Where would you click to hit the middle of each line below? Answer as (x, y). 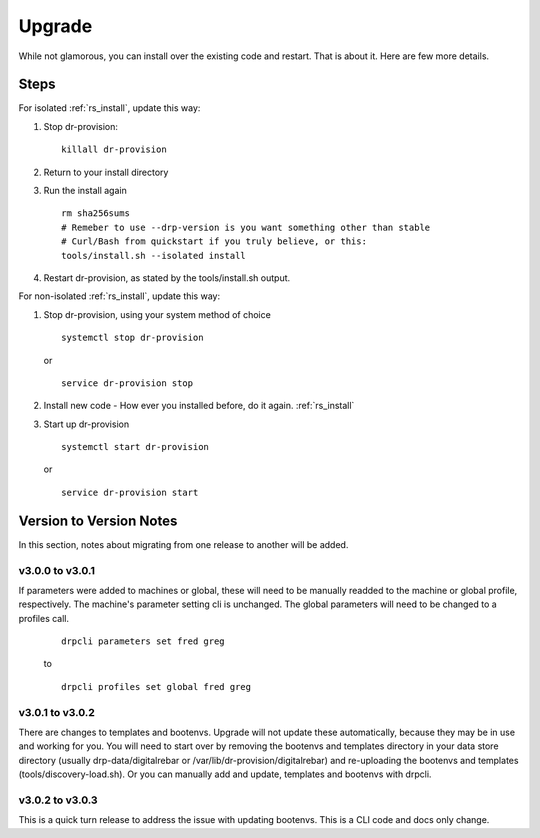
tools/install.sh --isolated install (154, 255)
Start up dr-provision (86, 424)
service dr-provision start (130, 492)
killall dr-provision (114, 149)
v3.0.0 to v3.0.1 (56, 570)
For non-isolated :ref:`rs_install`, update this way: (119, 296)
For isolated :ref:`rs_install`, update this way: (109, 108)
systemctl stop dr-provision (132, 338)
